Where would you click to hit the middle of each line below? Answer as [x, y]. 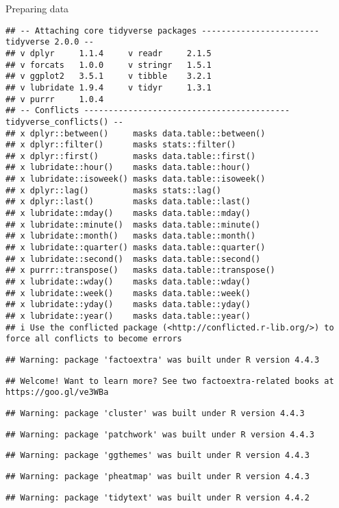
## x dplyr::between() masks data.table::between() [136, 133]
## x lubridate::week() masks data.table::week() [128, 293]
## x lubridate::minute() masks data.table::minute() [133, 225]
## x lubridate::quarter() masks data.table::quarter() [136, 248]
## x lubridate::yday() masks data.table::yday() [128, 305]
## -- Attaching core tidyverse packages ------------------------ [163, 31]
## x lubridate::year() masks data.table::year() [128, 316]
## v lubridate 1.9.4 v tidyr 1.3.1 [109, 87]
